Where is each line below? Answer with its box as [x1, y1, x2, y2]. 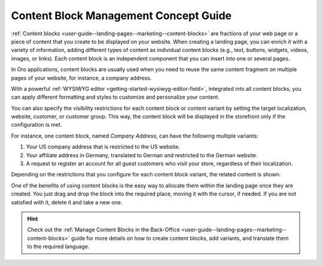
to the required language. [27, 243, 90, 250]
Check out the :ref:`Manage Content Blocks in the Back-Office [27, 226, 181, 233]
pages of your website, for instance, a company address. [11, 74, 152, 81]
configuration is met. [11, 121, 62, 129]
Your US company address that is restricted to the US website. [26, 143, 181, 151]
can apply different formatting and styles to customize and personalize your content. [11, 93, 220, 101]
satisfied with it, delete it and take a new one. [11, 198, 123, 206]
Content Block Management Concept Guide [11, 9, 232, 22]
